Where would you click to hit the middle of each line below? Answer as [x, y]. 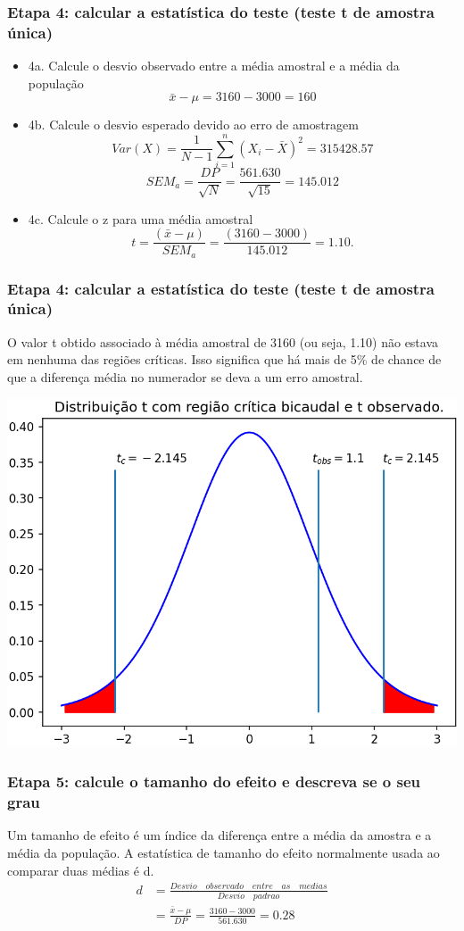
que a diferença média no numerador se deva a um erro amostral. [185, 376]
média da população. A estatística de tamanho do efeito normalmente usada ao [224, 852]
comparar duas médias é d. [81, 870]
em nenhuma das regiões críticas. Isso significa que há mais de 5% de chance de [224, 359]
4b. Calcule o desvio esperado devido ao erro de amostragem [193, 125]
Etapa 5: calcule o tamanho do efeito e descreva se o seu [214, 781]
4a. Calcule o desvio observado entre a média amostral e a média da [214, 66]
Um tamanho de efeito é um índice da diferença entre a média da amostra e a [220, 835]
